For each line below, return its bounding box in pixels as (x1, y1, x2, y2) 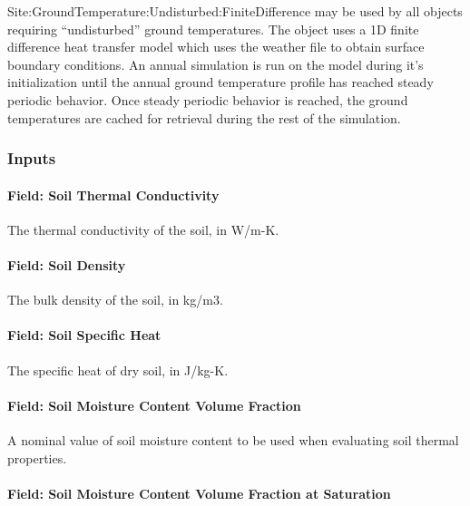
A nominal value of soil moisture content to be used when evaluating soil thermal (7, 430, 459, 449)
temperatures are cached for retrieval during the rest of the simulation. (7, 108, 401, 127)
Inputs (7, 147, 56, 170)
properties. (7, 448, 67, 467)
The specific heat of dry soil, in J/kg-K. (7, 360, 229, 379)
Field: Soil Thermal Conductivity (7, 185, 220, 204)
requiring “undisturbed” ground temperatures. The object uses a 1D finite (7, 19, 419, 38)
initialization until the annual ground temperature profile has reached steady (7, 73, 434, 92)
